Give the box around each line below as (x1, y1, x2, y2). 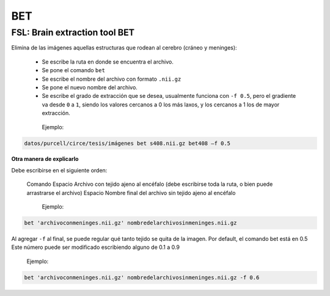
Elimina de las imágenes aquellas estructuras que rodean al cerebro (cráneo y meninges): (11, 44, 238, 51)
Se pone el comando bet (42, 67, 105, 74)
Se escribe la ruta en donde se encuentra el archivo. (42, 58, 174, 65)
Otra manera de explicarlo (11, 155, 79, 163)
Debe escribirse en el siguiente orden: (11, 166, 108, 174)
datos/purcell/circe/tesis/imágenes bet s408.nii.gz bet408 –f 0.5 (24, 139, 231, 147)
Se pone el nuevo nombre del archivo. (42, 83, 137, 91)
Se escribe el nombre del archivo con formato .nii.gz (42, 75, 182, 83)
